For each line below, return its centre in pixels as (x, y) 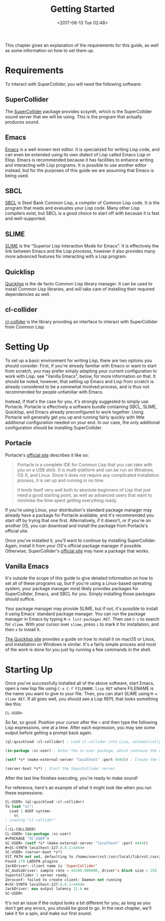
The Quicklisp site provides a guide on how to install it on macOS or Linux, (80, 639)
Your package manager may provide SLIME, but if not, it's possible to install (82, 609)
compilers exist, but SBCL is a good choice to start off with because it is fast (82, 213)
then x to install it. (23, 630)
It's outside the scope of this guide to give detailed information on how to (79, 578)
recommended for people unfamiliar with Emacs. (54, 392)
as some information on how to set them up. (50, 50)
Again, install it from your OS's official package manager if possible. (74, 545)
